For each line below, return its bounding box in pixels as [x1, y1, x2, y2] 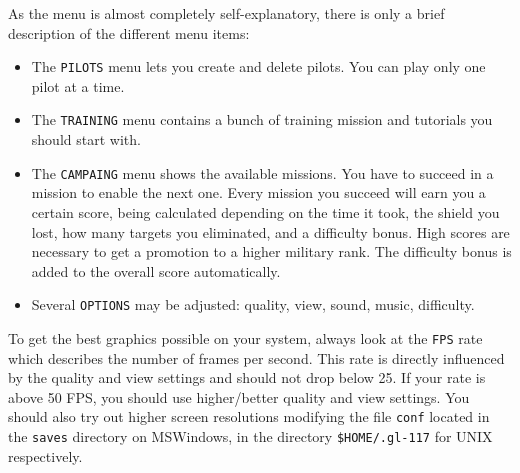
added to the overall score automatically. [31, 260, 281, 281]
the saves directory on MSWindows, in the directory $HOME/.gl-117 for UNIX [8, 426, 493, 447]
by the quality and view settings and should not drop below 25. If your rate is [8, 367, 486, 388]
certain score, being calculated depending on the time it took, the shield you [31, 201, 500, 222]
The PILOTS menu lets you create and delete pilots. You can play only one [31, 56, 486, 77]
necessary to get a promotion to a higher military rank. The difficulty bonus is [31, 241, 512, 262]
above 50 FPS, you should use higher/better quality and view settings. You [8, 386, 470, 407]
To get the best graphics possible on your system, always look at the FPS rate [8, 327, 483, 348]
